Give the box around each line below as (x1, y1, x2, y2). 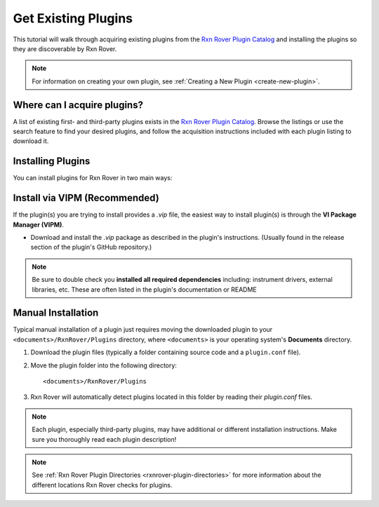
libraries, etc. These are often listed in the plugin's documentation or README (32, 285, 257, 294)
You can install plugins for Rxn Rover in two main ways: (13, 174, 173, 182)
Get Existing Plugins (13, 11, 133, 26)
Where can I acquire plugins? (13, 99, 144, 111)
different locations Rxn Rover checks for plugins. (32, 480, 173, 489)
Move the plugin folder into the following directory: (30, 361, 177, 370)
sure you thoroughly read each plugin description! (32, 435, 177, 443)
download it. (13, 137, 49, 145)
